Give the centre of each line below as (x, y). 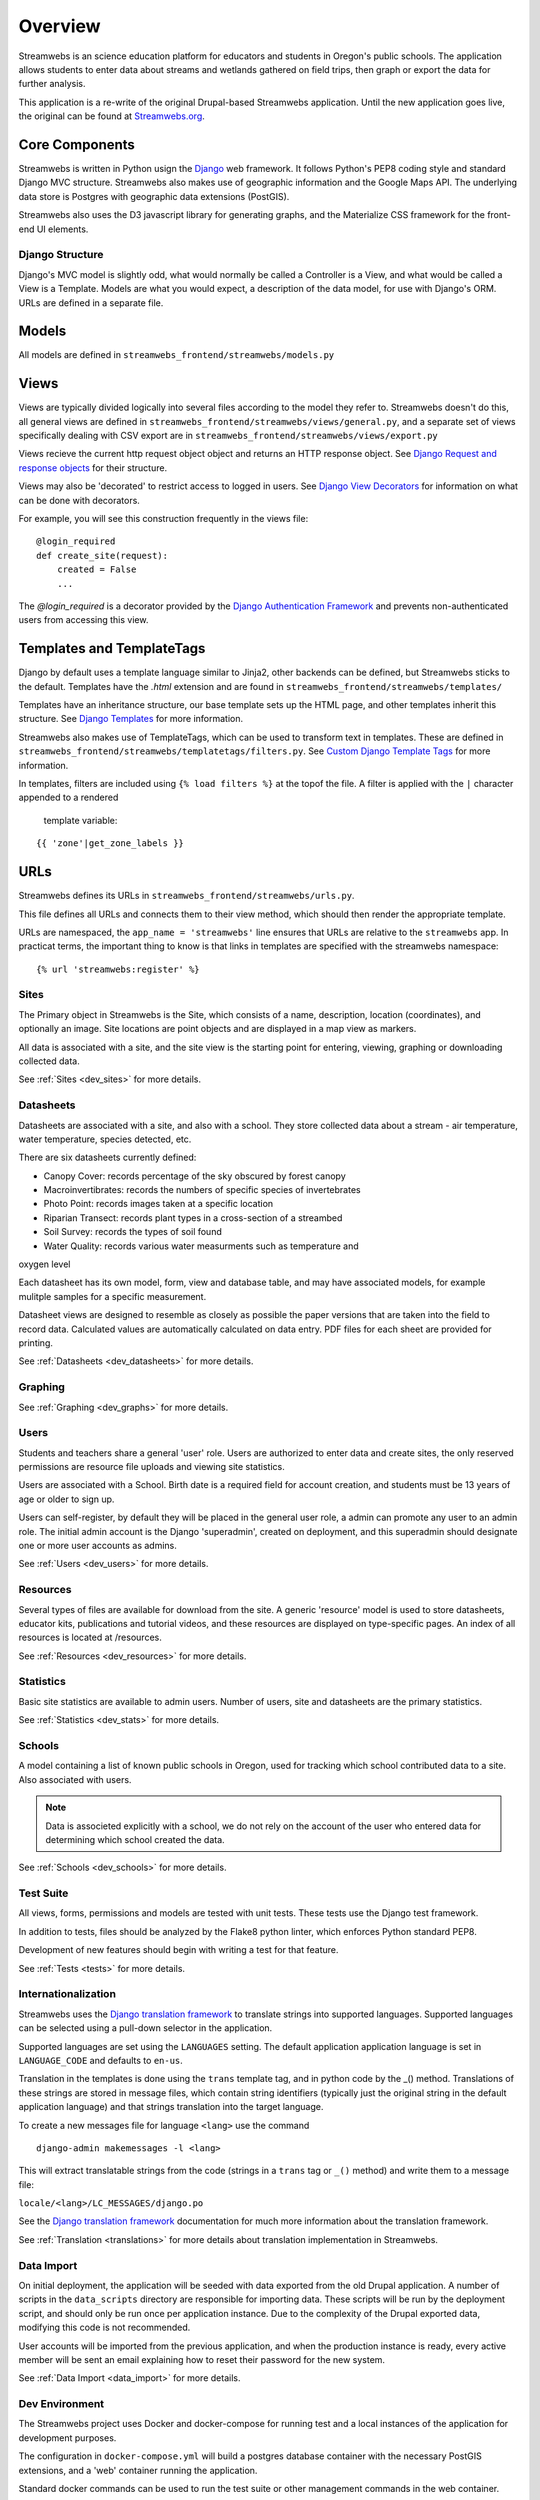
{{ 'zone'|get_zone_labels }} (110, 843)
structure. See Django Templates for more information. (131, 719)
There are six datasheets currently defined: (107, 1157)
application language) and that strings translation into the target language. (171, 2107)
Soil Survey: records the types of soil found (132, 1232)
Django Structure (61, 255)
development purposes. (67, 2437)
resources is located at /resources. (90, 1637)
